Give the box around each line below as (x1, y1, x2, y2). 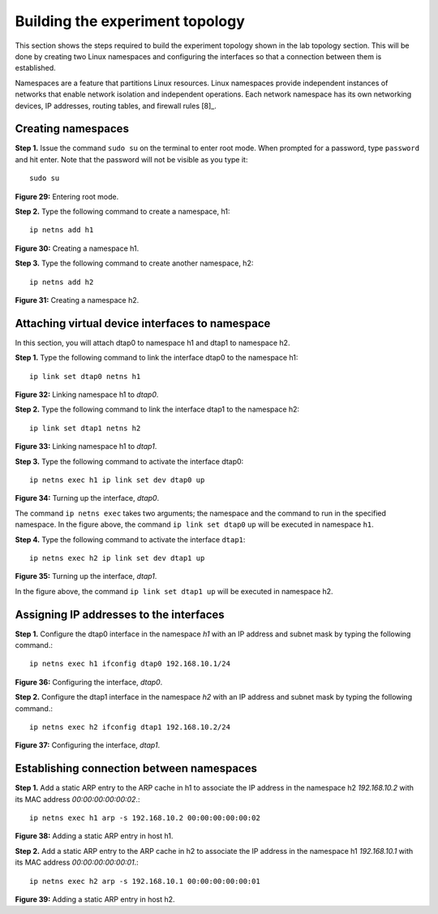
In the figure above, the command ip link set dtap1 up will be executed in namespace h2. (15, 586, 333, 596)
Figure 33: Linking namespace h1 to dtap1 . (15, 442, 157, 451)
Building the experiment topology (15, 12, 245, 30)
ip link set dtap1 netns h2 (29, 423, 141, 433)
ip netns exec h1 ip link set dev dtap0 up (29, 475, 205, 485)
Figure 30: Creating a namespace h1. (15, 244, 140, 253)
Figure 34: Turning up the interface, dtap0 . (15, 494, 160, 503)
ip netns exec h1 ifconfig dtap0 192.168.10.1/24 (29, 659, 231, 669)
